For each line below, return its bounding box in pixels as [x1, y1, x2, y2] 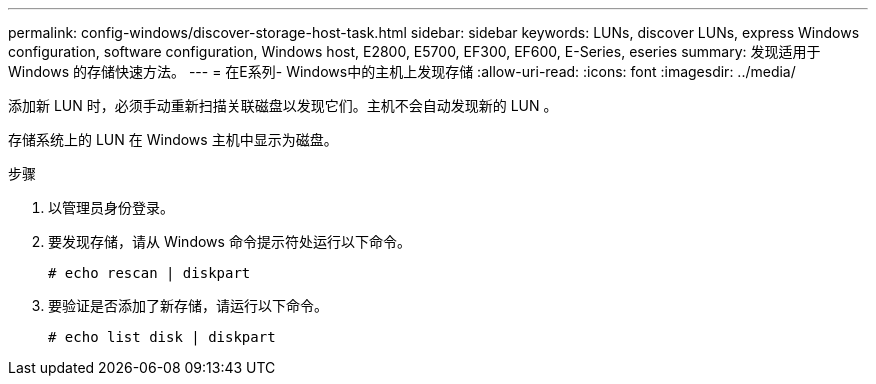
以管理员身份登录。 [48, 199, 174, 216]
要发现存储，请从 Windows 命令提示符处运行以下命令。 [48, 233, 411, 250]
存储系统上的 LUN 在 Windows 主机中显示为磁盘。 [8, 131, 338, 148]
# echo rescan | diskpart [48, 265, 251, 281]
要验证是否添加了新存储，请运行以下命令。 [48, 297, 328, 314]
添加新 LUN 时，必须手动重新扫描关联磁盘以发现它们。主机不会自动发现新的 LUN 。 [8, 97, 558, 114]
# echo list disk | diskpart [48, 329, 276, 345]
